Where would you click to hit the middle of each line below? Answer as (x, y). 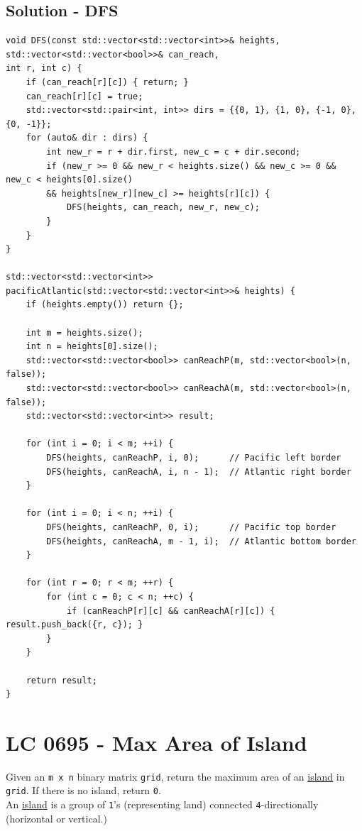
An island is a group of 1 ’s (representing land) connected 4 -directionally (162, 804)
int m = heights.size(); (84, 332)
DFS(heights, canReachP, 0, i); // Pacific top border (191, 527)
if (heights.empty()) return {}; (105, 305)
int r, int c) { (44, 68)
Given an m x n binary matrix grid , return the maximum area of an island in (175, 776)
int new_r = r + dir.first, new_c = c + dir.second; (174, 152)
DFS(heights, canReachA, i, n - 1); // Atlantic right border (199, 472)
